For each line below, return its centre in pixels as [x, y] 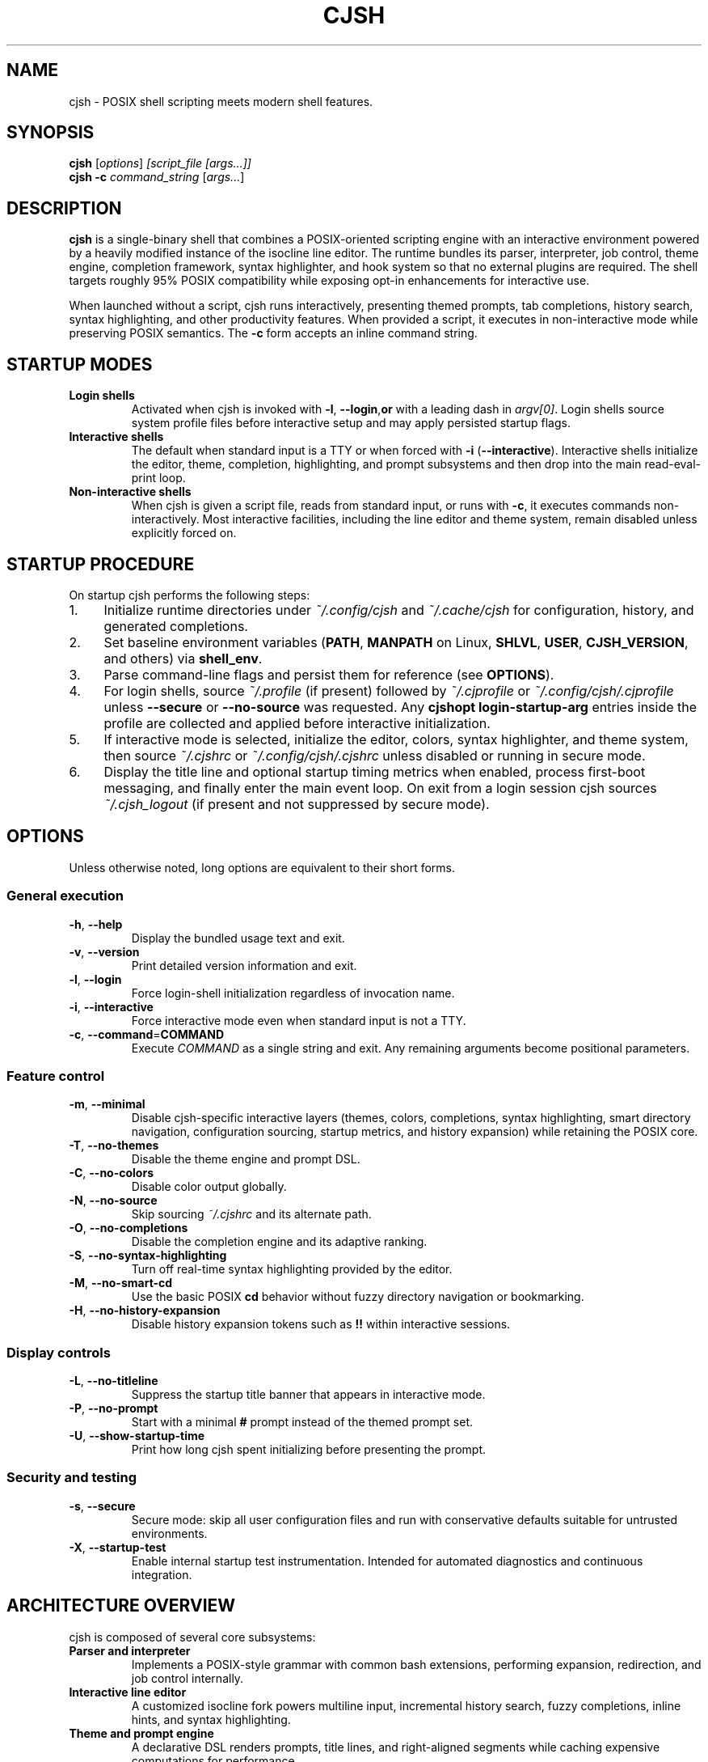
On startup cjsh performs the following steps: [190, 595]
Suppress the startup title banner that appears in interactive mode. [308, 1395]
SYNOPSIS [51, 133]
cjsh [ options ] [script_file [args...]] [160, 163]
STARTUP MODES [80, 364]
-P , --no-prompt [114, 1408]
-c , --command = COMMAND [147, 1034]
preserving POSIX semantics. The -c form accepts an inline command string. [273, 333]
